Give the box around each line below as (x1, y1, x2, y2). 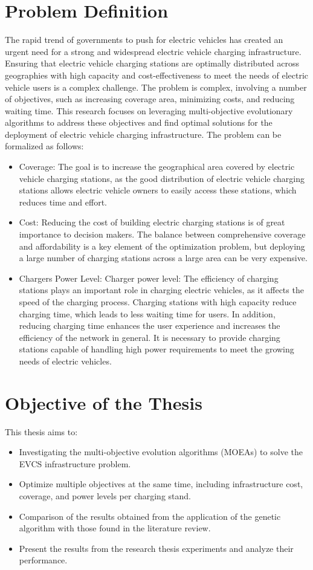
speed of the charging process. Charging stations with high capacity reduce (19, 296, 297, 308)
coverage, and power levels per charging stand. (19, 490, 191, 502)
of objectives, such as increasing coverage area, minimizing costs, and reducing (5, 92, 295, 105)
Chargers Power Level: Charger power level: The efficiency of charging (19, 271, 279, 284)
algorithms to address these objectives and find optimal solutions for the (5, 116, 273, 129)
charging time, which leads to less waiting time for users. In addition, (19, 307, 276, 320)
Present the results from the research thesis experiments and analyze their (19, 542, 294, 554)
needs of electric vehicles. (19, 354, 112, 367)
